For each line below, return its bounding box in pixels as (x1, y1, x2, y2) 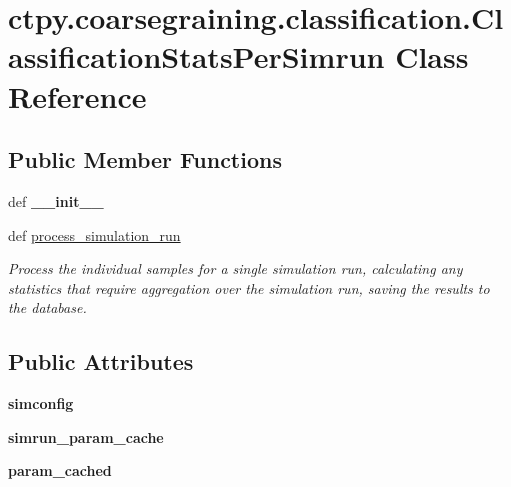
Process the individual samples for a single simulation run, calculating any (8, 258, 463, 279)
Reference (8, 75, 147, 116)
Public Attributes (8, 346, 194, 377)
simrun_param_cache (8, 426, 164, 447)
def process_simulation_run (8, 224, 181, 245)
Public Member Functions (8, 144, 282, 175)
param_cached (8, 460, 112, 481)
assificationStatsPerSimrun (8, 36, 385, 77)
